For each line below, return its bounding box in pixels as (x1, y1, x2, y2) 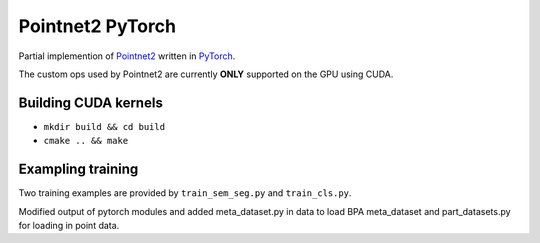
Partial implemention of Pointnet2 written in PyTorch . (18, 50, 236, 62)
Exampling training (18, 161, 139, 178)
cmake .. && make (43, 135, 129, 147)
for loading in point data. (18, 219, 120, 231)
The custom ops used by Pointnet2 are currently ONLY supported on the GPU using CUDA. (18, 68, 394, 80)
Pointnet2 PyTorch (18, 15, 177, 37)
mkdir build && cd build (43, 121, 165, 132)
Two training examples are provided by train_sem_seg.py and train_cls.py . (18, 187, 352, 199)
